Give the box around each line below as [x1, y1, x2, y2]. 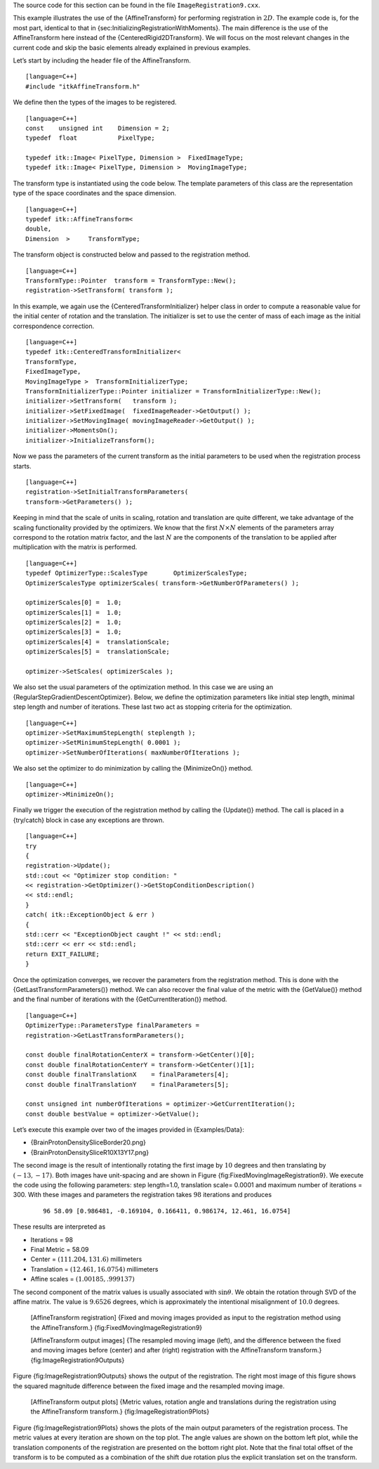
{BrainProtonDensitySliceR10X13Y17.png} [30, 1148, 149, 1156]
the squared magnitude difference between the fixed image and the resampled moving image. [13, 1381, 285, 1390]
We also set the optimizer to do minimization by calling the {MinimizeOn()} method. [13, 764, 253, 773]
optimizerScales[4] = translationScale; [25, 638, 170, 646]
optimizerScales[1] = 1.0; [25, 608, 122, 616]
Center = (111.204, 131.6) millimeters [30, 1255, 142, 1264]
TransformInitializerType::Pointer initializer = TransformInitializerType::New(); [25, 387, 322, 395]
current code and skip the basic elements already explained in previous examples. [13, 43, 251, 52]
